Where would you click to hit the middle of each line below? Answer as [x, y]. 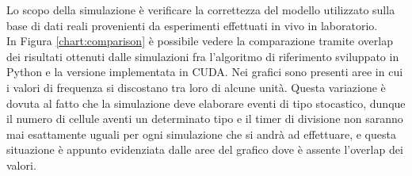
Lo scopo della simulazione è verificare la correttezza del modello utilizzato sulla [201, 10]
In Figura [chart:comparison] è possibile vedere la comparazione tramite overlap [200, 41]
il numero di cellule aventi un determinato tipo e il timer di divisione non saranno [205, 119]
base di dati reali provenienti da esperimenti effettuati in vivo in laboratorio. [192, 25]
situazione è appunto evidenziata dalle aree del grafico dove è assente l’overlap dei [205, 149]
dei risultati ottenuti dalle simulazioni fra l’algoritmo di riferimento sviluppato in [203, 56]
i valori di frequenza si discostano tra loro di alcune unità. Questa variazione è [196, 87]
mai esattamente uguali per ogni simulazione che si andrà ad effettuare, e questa [201, 134]
